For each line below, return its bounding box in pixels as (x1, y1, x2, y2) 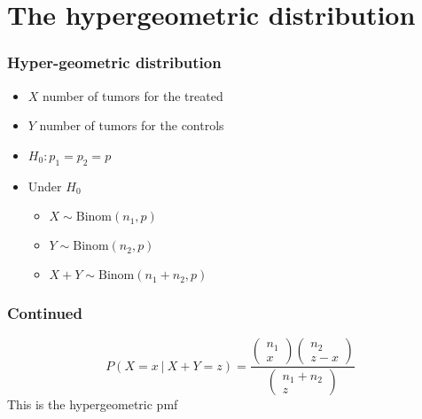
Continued (7, 302, 82, 324)
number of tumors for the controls (39, 116, 224, 135)
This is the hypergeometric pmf (7, 395, 178, 414)
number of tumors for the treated (43, 86, 223, 105)
